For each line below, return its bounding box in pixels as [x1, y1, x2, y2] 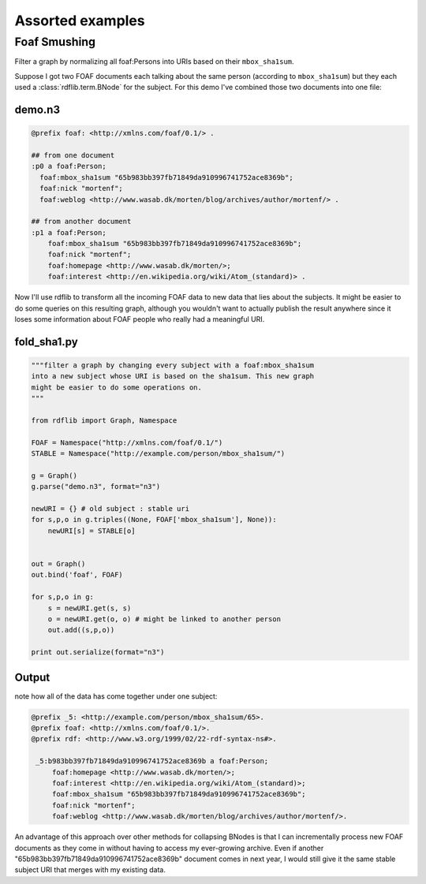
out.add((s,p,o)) [47, 625, 115, 635]
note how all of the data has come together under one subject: [14, 691, 218, 701]
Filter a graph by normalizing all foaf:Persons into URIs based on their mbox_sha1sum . [14, 57, 295, 66]
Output [14, 670, 50, 684]
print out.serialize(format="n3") [31, 647, 165, 657]
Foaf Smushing [14, 35, 96, 49]
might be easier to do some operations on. [31, 382, 203, 392]
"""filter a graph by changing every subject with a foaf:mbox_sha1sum [31, 361, 315, 370]
